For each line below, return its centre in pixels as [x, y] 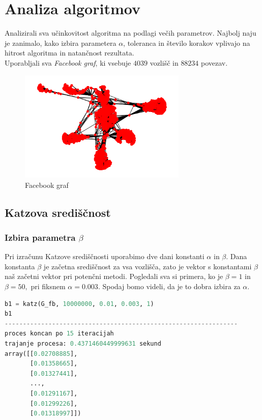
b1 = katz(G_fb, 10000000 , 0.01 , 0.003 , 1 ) [79, 304]
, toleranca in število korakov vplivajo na [187, 43]
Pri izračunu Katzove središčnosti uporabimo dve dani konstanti [105, 256]
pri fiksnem [48, 286]
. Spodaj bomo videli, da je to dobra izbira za [169, 286]
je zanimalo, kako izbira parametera [61, 43]
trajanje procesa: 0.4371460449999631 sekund [83, 344]
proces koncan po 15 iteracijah [59, 334]
